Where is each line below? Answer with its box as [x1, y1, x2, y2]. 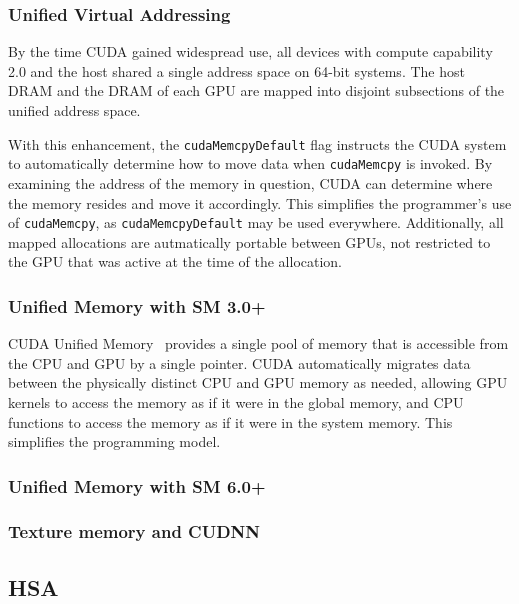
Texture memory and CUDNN [8, 519, 261, 544]
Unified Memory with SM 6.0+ [8, 473, 266, 498]
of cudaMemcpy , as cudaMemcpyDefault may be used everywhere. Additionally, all [8, 212, 504, 233]
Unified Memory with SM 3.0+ [8, 293, 266, 318]
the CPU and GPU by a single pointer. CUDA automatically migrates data [8, 352, 471, 373]
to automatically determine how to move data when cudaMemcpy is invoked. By [8, 153, 493, 174]
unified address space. [8, 100, 141, 120]
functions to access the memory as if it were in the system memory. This [8, 411, 453, 432]
